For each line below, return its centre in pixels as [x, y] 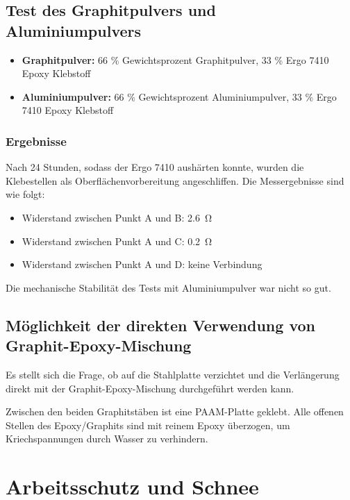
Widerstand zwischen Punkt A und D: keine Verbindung [142, 264]
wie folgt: [25, 194]
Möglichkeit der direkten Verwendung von [160, 325]
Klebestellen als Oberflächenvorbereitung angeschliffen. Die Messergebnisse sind [175, 180]
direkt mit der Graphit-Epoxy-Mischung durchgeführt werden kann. [150, 388]
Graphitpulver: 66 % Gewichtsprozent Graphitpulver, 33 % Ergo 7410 [175, 59]
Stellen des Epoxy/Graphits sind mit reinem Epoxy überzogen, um [148, 425]
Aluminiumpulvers [74, 30]
